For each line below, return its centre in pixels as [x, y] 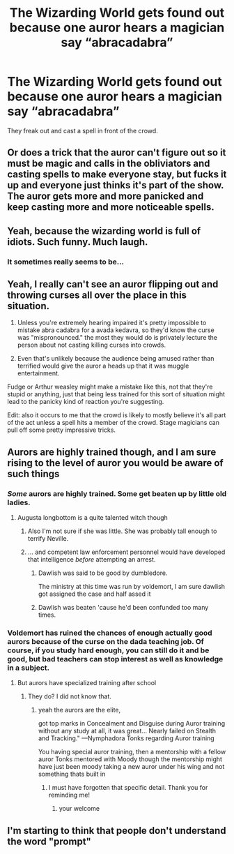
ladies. [19, 502]
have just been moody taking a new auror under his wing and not [131, 767]
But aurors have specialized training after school [87, 683]
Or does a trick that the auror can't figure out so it [117, 152]
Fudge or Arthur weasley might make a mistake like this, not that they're [110, 387]
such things [33, 473]
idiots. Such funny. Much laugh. [78, 242]
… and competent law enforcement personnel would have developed [126, 552]
